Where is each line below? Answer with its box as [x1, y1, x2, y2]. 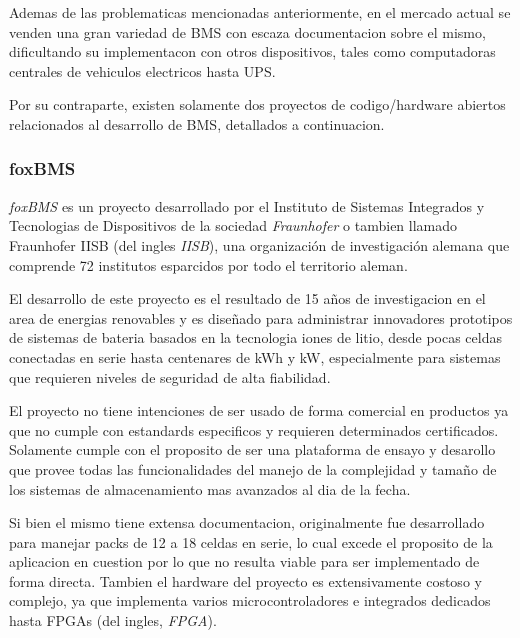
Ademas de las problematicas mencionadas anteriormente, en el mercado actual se [9, 2, 511, 22]
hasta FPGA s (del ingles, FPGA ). [9, 610, 217, 631]
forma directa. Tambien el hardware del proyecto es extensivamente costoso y [9, 570, 482, 591]
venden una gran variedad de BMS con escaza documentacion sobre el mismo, [9, 21, 486, 42]
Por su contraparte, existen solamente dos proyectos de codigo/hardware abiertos [9, 94, 506, 115]
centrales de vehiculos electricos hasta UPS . [9, 60, 276, 81]
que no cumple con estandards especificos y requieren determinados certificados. [9, 419, 499, 440]
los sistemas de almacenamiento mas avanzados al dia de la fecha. [9, 478, 411, 499]
